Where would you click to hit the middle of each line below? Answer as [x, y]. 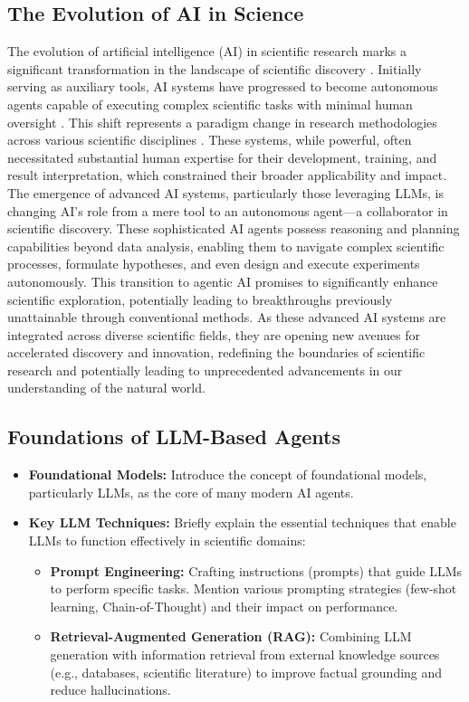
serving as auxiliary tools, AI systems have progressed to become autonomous [223, 86]
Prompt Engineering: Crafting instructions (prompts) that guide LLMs [256, 570]
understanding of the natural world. [106, 388]
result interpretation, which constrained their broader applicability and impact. [227, 175]
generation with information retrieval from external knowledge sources [245, 655]
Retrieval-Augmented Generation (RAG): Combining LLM [231, 636]
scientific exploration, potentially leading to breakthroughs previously [200, 299]
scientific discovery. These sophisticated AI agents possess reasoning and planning [234, 228]
